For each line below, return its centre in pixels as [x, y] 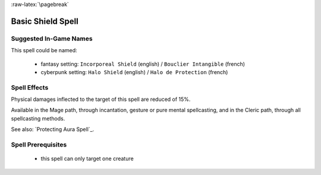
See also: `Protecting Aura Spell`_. [53, 129]
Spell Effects [30, 87]
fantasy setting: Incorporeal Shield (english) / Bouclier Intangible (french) [143, 64]
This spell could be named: [44, 50]
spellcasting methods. [38, 118]
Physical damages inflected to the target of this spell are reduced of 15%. [101, 99]
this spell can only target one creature [87, 159]
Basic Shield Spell [45, 21]
